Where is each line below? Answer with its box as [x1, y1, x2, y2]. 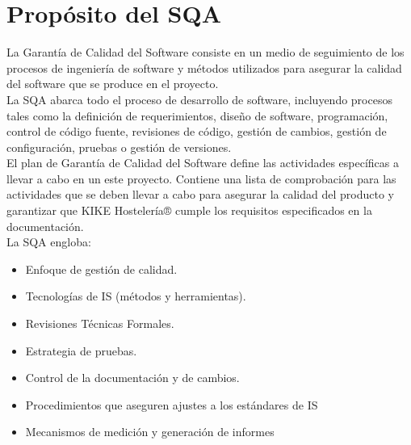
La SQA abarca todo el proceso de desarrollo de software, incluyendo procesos [6, 90, 392, 107]
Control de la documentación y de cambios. [25, 369, 240, 386]
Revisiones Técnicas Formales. [25, 315, 174, 332]
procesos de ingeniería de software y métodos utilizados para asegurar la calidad [6, 59, 402, 76]
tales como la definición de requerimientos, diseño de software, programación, [6, 107, 388, 124]
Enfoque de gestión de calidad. [25, 260, 178, 277]
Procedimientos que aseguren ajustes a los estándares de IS [25, 396, 318, 413]
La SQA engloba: [6, 233, 91, 250]
